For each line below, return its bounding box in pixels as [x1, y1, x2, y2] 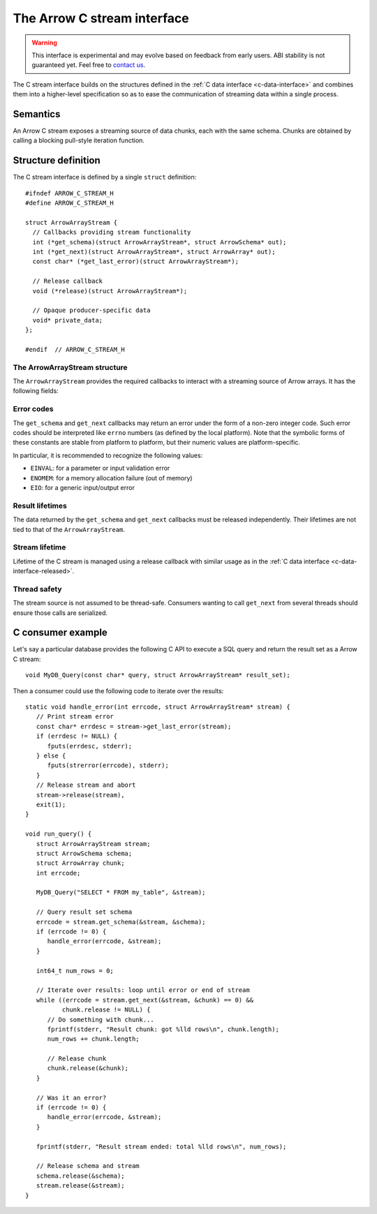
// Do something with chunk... [47, 1016, 155, 1023]
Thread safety [13, 584, 62, 593]
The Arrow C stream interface [13, 10, 189, 26]
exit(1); [36, 800, 66, 808]
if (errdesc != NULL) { [36, 732, 118, 740]
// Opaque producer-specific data [32, 306, 151, 314]
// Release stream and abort [36, 781, 136, 789]
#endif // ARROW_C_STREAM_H [25, 346, 125, 353]
